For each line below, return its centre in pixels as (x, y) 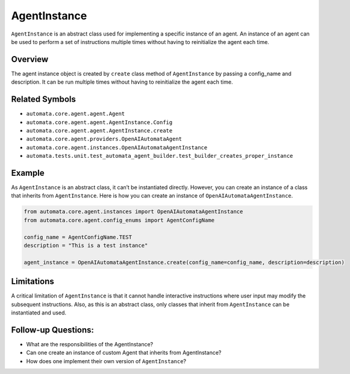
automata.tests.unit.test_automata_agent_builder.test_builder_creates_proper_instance (160, 156)
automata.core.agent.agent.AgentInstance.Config (99, 122)
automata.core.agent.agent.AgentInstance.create (99, 130)
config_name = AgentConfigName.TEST (78, 237)
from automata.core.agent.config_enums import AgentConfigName (119, 220)
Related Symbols (44, 99)
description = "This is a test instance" (86, 245)
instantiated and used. (39, 313)
